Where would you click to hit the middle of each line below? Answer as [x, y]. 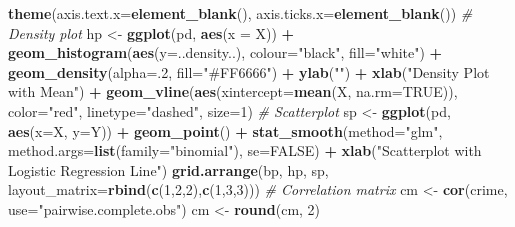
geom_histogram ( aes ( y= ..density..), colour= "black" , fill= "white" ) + [225, 52]
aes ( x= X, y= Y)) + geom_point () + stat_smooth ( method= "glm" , [225, 130]
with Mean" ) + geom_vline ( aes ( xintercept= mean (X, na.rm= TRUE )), [233, 91]
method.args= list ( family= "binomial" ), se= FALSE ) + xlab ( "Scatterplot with [245, 150]
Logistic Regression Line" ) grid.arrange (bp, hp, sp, [168, 169]
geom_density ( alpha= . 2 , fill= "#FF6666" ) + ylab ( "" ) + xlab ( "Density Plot [249, 71]
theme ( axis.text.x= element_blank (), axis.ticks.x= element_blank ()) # [240, 13]
